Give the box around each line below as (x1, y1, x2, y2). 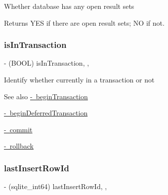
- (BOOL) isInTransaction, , (4, 58, 89, 68)
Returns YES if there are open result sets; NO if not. (4, 17, 165, 28)
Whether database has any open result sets (4, 1, 134, 11)
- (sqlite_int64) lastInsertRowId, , (4, 181, 107, 192)
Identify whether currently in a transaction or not (4, 75, 155, 84)
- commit (4, 124, 33, 134)
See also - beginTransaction (4, 91, 88, 101)
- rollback (4, 141, 34, 151)
